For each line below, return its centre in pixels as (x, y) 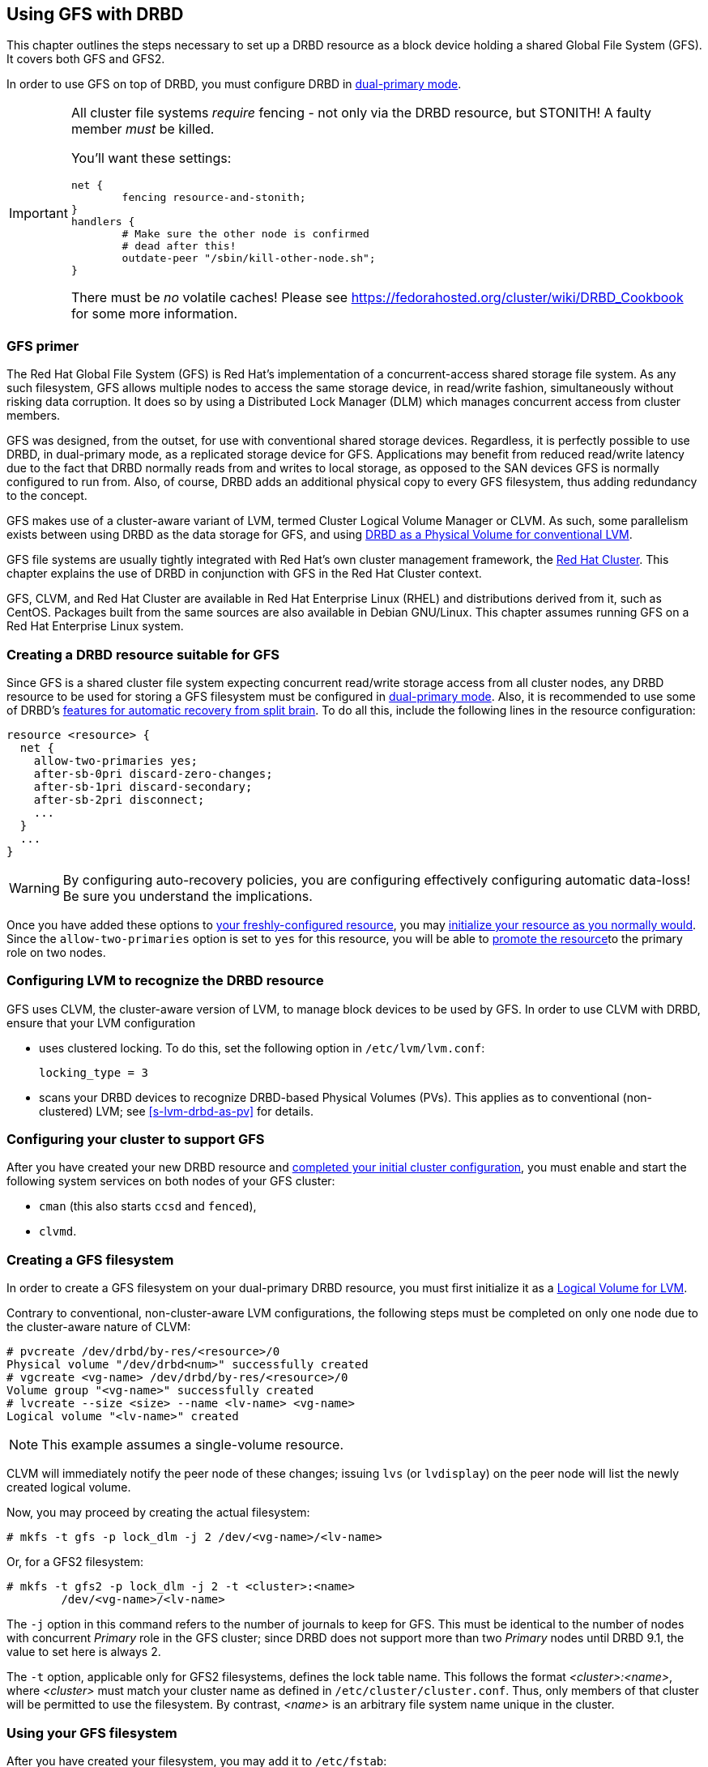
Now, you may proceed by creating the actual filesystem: (158, 1513)
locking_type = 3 (94, 1072)
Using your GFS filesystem (92, 1733)
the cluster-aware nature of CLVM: (99, 1327)
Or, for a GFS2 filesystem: (75, 1562)
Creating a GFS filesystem (90, 1259)
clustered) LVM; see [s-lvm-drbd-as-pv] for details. (176, 1111)
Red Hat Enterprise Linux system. (95, 626)
